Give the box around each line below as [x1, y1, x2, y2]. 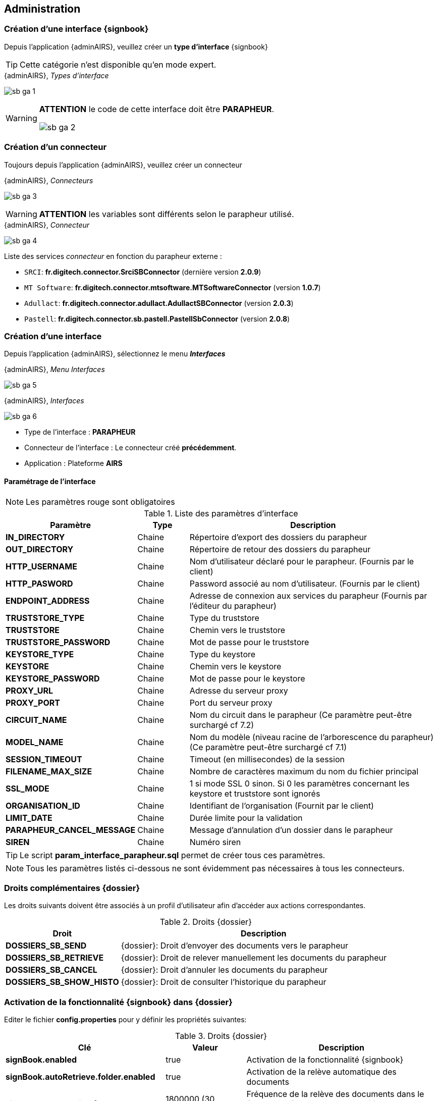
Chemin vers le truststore [189, 624, 286, 635]
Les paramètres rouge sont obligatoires [26, 496, 175, 507]
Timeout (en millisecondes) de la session [189, 754, 345, 764]
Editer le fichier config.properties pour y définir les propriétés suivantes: [4, 1015, 247, 1024]
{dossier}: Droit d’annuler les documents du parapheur [121, 965, 328, 975]
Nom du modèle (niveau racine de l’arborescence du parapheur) [189, 731, 434, 742]
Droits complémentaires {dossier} [4, 882, 140, 893]
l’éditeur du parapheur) [189, 600, 277, 611]
